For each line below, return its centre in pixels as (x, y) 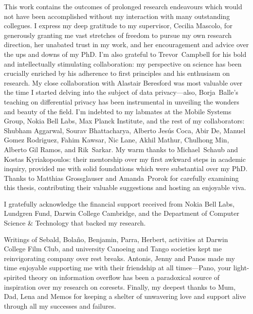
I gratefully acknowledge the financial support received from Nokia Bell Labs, (119, 203)
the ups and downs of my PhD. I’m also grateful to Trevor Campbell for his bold (125, 54)
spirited (15, 277)
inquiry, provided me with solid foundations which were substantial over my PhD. (126, 168)
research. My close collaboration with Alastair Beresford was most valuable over (123, 82)
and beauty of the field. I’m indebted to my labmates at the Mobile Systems (118, 111)
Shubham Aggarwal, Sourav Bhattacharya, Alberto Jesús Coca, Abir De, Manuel (125, 130)
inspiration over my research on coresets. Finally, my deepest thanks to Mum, (120, 287)
